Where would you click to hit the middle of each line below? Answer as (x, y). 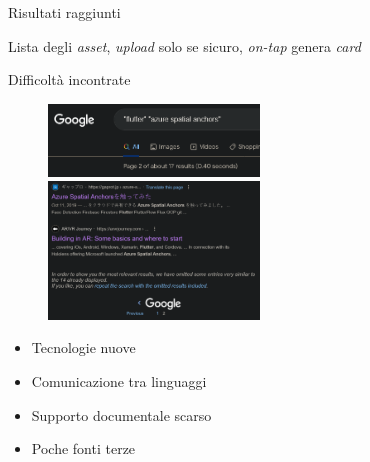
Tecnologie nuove (83, 347)
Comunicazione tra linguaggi (119, 381)
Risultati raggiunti (64, 12)
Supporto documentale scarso (121, 414)
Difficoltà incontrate (69, 79)
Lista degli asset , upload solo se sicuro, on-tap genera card (184, 45)
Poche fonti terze (83, 448)
